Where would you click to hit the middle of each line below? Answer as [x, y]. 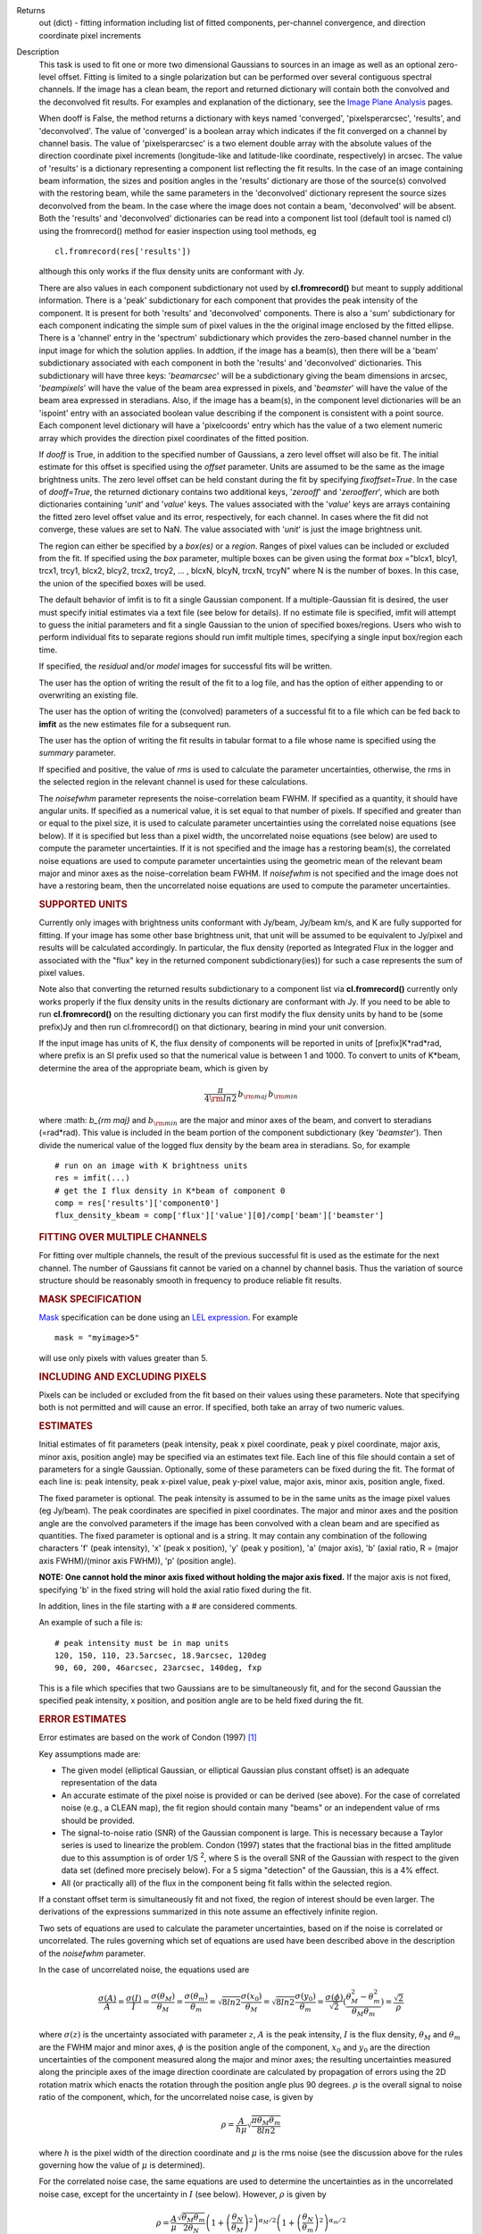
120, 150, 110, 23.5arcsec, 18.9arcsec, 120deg [161, 1656]
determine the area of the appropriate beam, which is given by [154, 1068]
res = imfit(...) [92, 1178]
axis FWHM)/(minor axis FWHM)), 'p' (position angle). [137, 1560]
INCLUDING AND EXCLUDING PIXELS [123, 1376]
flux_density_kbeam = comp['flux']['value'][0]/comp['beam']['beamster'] [220, 1216]
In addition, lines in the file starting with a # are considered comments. [168, 1606]
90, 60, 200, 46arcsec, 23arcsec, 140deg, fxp [158, 1668]
